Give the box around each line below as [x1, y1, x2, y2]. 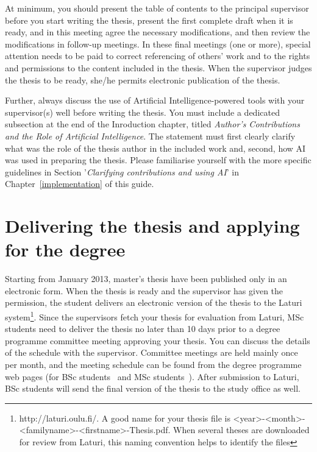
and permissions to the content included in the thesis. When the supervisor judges [5, 61, 312, 74]
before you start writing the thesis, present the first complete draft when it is [5, 13, 293, 26]
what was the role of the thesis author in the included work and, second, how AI [5, 141, 306, 154]
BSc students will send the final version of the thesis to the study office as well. [5, 382, 301, 395]
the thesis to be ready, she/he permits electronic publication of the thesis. [5, 73, 280, 86]
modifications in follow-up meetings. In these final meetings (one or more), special [5, 37, 311, 50]
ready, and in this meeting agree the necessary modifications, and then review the [5, 26, 310, 38]
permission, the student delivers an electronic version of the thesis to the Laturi [5, 296, 302, 309]
